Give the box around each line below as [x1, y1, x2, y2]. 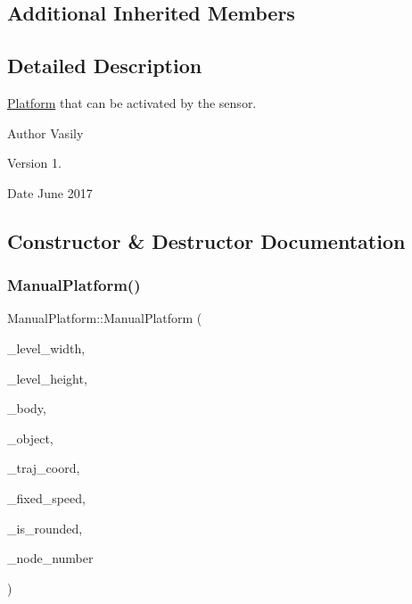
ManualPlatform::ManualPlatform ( [7, 309, 202, 327]
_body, [7, 399, 46, 418]
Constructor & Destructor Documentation [7, 227, 406, 254]
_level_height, [7, 368, 87, 387]
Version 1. [7, 153, 62, 172]
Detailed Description [7, 52, 202, 79]
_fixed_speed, [7, 488, 86, 507]
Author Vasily [7, 123, 84, 142]
